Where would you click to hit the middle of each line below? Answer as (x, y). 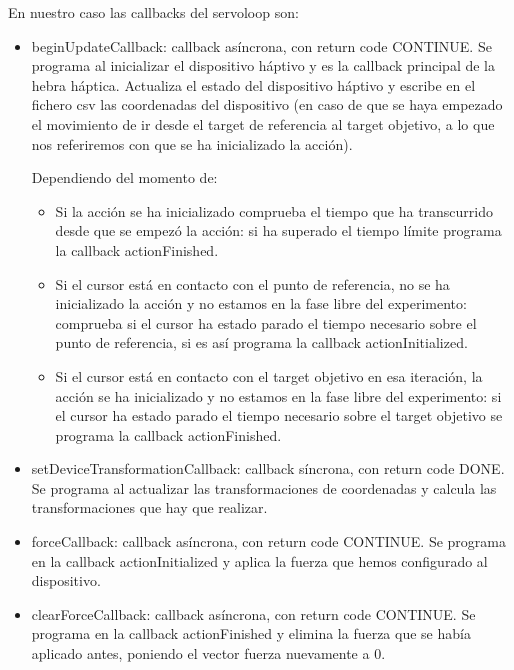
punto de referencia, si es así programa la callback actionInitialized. (261, 342)
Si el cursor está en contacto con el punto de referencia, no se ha (252, 283)
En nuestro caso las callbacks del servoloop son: (153, 12)
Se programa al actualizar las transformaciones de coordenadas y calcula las (264, 487)
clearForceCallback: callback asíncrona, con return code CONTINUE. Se (253, 613)
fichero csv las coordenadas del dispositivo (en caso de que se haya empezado (267, 104)
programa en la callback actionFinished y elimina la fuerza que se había (251, 633)
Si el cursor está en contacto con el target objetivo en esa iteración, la (269, 375)
